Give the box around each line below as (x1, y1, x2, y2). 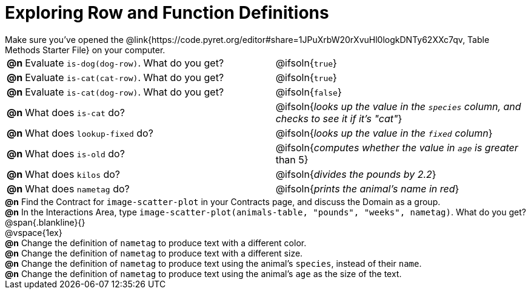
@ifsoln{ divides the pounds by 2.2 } (275, 168, 436, 180)
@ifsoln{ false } (275, 85, 342, 98)
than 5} (275, 153, 309, 166)
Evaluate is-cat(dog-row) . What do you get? (25, 85, 224, 98)
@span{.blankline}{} (5, 217, 85, 227)
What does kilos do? (25, 168, 121, 180)
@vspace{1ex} (5, 227, 62, 238)
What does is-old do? (25, 147, 125, 160)
